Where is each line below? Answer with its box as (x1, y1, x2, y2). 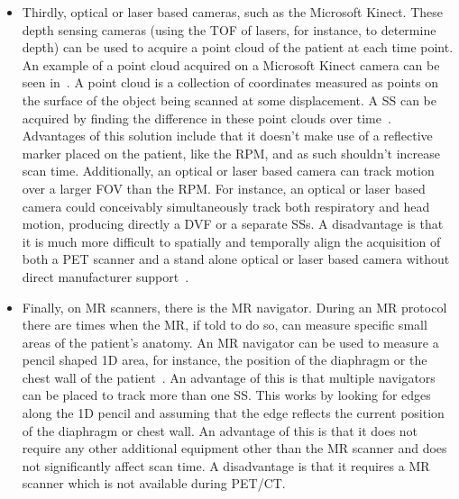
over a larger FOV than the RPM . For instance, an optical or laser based (22, 178, 426, 197)
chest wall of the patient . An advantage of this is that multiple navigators (22, 367, 436, 386)
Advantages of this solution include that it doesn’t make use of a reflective (22, 126, 433, 145)
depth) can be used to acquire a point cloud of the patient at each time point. (22, 38, 454, 57)
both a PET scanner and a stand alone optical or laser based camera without (22, 249, 450, 268)
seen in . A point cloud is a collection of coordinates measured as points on (22, 73, 439, 92)
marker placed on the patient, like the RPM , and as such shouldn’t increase (22, 143, 441, 162)
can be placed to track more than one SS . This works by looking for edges (22, 386, 431, 404)
